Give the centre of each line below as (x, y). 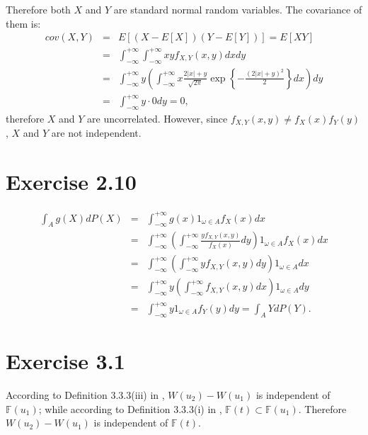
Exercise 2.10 (71, 182)
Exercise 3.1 (65, 361)
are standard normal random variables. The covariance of (238, 9)
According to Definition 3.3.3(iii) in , (85, 394)
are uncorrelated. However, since (157, 118)
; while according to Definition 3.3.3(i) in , (130, 408)
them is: (23, 23)
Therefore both (38, 9)
